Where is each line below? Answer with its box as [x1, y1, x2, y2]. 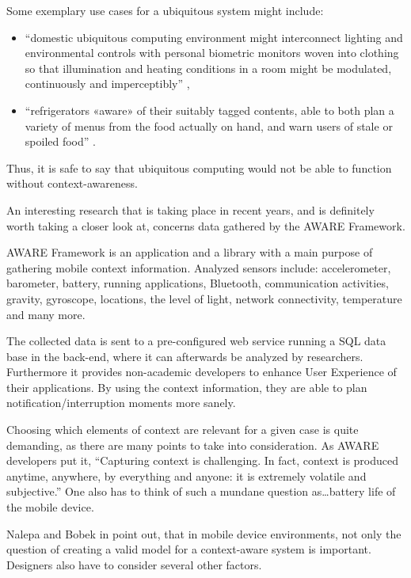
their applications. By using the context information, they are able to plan [6, 378, 367, 395]
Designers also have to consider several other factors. [6, 556, 262, 572]
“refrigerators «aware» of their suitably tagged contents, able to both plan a [25, 101, 394, 118]
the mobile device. [6, 499, 94, 515]
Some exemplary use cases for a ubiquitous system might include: [6, 2, 324, 18]
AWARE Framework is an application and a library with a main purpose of [6, 244, 373, 260]
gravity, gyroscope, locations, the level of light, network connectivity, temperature [6, 290, 402, 306]
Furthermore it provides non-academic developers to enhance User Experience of [6, 363, 397, 380]
